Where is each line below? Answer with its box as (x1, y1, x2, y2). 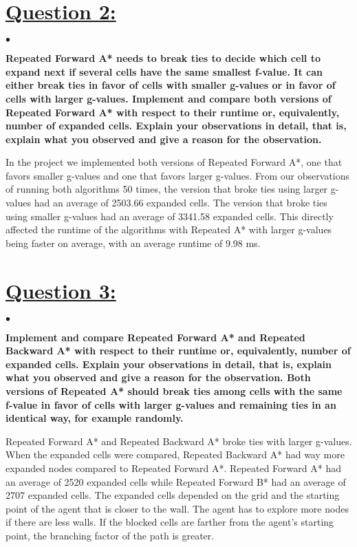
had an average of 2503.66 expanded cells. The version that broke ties (34, 195, 327, 210)
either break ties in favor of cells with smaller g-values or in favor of (6, 78, 336, 92)
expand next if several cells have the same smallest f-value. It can (6, 64, 323, 78)
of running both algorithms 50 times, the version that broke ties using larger (6, 182, 328, 196)
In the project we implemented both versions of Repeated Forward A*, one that (6, 155, 343, 169)
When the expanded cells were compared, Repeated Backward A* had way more (6, 447, 345, 462)
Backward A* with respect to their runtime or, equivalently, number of (6, 343, 351, 358)
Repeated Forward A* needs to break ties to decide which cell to (6, 51, 321, 65)
